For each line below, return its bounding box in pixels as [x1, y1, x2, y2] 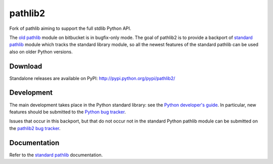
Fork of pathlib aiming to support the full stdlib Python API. [9, 25, 131, 31]
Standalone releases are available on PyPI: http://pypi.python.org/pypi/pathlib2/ [9, 75, 175, 81]
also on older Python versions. [9, 49, 73, 55]
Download [9, 62, 42, 70]
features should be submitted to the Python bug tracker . [9, 109, 126, 115]
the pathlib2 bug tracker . [9, 125, 61, 131]
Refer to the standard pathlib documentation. [9, 152, 103, 158]
